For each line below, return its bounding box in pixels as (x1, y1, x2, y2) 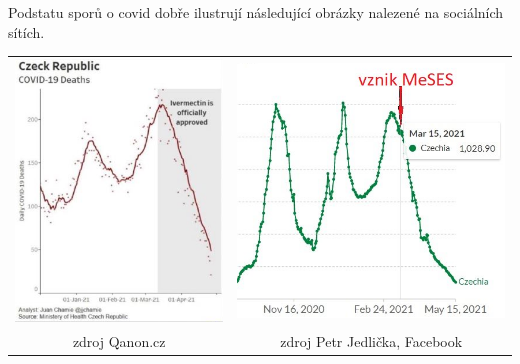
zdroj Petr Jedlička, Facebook (280, 330, 463, 351)
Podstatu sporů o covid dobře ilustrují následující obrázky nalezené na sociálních (8, 2, 504, 22)
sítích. (8, 21, 45, 42)
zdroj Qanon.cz (72, 330, 166, 351)
